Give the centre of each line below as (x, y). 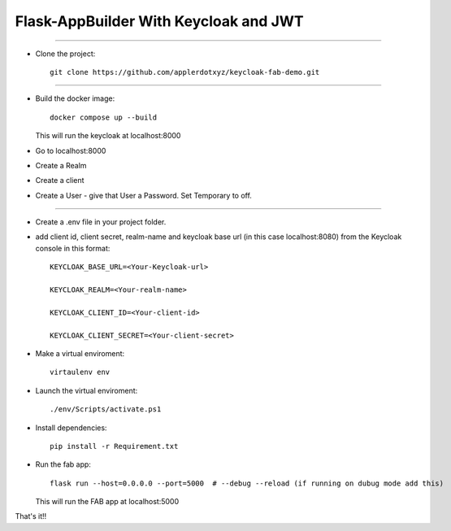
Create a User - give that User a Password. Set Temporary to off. (143, 195)
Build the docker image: (75, 98)
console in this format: (73, 248)
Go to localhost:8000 (71, 150)
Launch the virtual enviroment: (87, 390)
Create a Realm (61, 165)
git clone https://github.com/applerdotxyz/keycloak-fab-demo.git (185, 72)
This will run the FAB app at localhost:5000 (107, 502)
